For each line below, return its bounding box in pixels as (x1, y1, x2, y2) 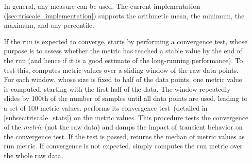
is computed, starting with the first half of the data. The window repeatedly (4, 83, 231, 94)
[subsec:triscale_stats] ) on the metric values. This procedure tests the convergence (4, 112, 249, 122)
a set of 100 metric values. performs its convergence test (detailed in (4, 102, 208, 113)
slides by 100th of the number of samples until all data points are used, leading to (4, 93, 248, 103)
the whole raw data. (4, 150, 63, 160)
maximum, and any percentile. (4, 20, 94, 30)
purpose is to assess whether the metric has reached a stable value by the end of (4, 46, 242, 56)
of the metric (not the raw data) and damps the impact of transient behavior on (4, 122, 243, 132)
